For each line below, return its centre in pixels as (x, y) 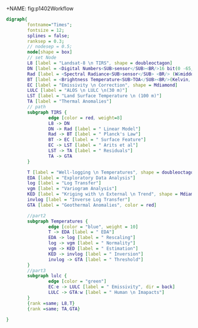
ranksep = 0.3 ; (46, 41)
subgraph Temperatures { (58, 221)
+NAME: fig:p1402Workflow (40, 9)
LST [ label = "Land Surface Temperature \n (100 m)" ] (95, 96)
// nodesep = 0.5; (50, 47)
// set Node (42, 58)
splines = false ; (48, 36)
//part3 (37, 270)
